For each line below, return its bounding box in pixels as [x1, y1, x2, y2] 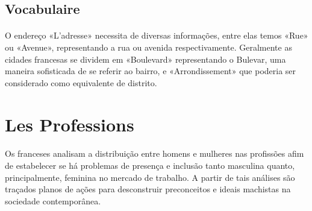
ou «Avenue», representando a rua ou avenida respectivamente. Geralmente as [5, 40, 292, 53]
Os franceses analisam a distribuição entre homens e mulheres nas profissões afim [5, 147, 304, 160]
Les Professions [5, 112, 134, 136]
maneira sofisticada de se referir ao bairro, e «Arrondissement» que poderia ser [5, 65, 296, 77]
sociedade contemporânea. [5, 194, 101, 207]
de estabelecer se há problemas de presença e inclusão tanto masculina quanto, [5, 159, 295, 171]
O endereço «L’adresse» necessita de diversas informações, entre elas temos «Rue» [5, 29, 308, 42]
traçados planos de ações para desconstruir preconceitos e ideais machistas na [5, 183, 291, 195]
